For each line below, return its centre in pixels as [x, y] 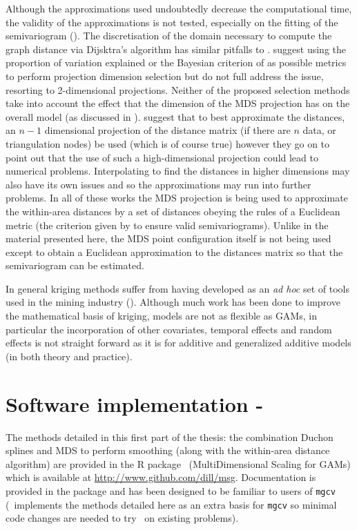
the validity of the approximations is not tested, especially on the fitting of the [172, 22]
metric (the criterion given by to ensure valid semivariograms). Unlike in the [167, 225]
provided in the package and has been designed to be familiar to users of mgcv [171, 490]
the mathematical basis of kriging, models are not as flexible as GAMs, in [161, 316]
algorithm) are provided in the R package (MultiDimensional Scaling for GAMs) [178, 463]
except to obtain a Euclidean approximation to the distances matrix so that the [174, 252]
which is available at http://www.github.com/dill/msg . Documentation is [161, 477]
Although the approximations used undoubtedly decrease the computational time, [179, 8]
